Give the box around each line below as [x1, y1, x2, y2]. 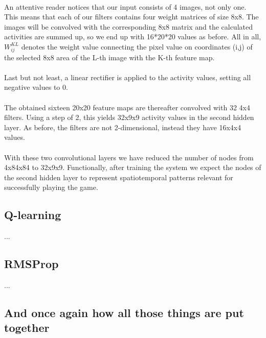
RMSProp [4, 256, 59, 272]
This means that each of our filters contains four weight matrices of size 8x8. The [4, 11, 259, 22]
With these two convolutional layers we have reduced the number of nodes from [4, 152, 254, 162]
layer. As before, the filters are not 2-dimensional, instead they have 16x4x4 [4, 122, 241, 132]
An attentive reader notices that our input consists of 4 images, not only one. [4, 1, 247, 12]
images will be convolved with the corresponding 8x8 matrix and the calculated [4, 21, 253, 32]
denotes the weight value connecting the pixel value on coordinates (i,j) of [21, 41, 253, 52]
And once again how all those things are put [4, 305, 244, 320]
